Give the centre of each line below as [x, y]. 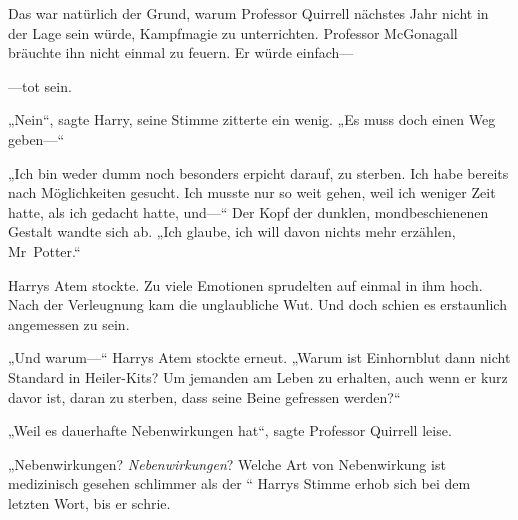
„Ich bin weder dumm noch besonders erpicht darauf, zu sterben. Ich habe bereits [258, 172]
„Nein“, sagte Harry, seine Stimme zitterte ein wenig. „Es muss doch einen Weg [252, 119]
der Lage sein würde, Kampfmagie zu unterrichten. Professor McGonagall [233, 32]
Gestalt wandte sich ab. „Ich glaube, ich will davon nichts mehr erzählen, [232, 231]
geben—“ [36, 138]
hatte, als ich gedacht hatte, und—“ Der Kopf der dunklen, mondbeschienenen [248, 211]
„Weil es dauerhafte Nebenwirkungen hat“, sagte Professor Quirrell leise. [230, 430]
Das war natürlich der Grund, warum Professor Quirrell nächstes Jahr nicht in [248, 13]
